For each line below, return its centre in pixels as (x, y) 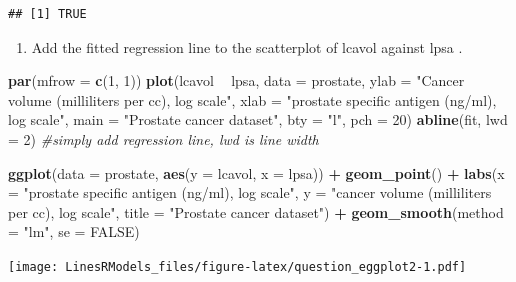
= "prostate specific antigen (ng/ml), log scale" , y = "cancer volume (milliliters (250, 192)
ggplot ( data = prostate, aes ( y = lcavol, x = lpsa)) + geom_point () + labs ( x (256, 172)
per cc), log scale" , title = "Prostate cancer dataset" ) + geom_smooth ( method (256, 211)
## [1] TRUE (47, 14)
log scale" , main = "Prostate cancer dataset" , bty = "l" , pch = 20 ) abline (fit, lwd (258, 119)
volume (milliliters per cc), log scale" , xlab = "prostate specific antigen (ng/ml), (252, 99)
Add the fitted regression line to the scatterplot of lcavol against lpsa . (247, 46)
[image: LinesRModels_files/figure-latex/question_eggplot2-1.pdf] (237, 266)
